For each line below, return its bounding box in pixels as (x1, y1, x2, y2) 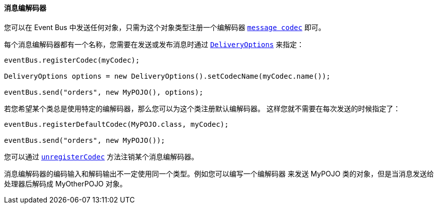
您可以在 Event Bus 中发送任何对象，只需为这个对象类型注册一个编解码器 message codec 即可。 (4, 23, 326, 32)
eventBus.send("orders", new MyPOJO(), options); (4, 88, 204, 96)
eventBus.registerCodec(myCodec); (4, 56, 140, 64)
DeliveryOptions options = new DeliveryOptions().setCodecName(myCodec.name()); (4, 72, 331, 80)
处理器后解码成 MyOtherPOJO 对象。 (4, 179, 127, 188)
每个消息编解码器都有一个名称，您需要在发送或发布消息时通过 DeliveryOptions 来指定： (4, 40, 304, 49)
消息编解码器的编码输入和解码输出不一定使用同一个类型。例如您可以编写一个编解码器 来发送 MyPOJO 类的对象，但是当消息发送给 (4, 169, 434, 178)
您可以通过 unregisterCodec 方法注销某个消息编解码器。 (4, 152, 199, 161)
